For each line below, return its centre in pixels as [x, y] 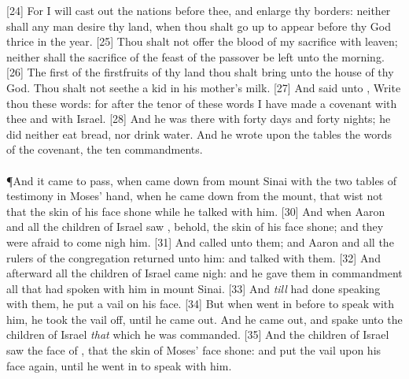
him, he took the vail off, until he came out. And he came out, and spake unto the [204, 319]
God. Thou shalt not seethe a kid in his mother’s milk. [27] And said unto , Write [204, 87]
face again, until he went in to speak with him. [119, 365]
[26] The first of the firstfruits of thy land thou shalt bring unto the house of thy [200, 72]
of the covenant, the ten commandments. [105, 149]
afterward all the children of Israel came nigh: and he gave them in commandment [204, 273]
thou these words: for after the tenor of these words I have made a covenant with [202, 103]
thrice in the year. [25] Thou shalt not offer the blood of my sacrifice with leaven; [202, 41]
